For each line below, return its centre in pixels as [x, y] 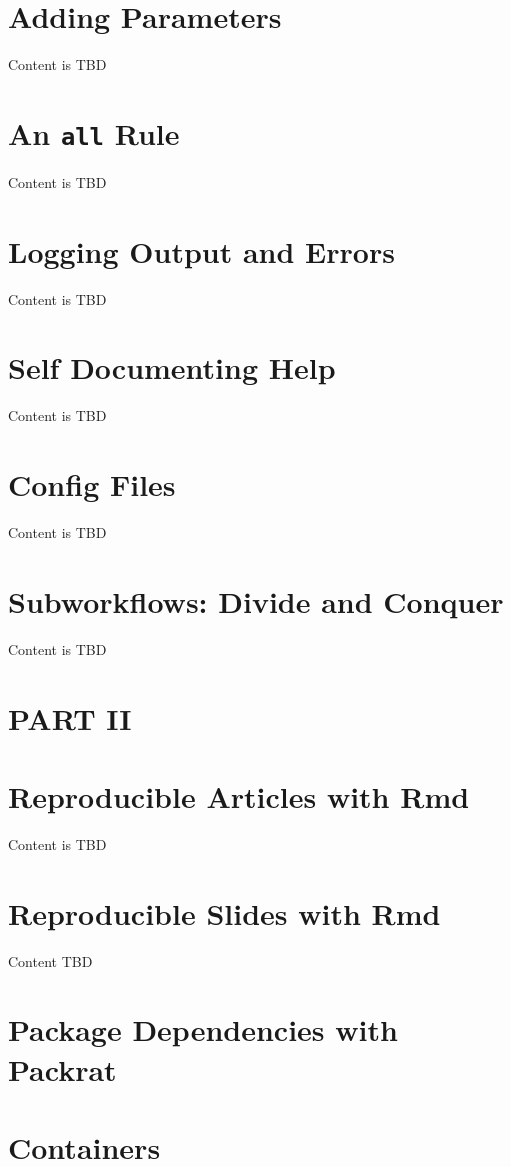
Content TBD [50, 960]
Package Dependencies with [203, 1029]
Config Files [92, 484]
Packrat [62, 1068]
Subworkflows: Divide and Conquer [256, 600]
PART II [70, 717]
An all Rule [94, 132]
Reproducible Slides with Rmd [224, 912]
